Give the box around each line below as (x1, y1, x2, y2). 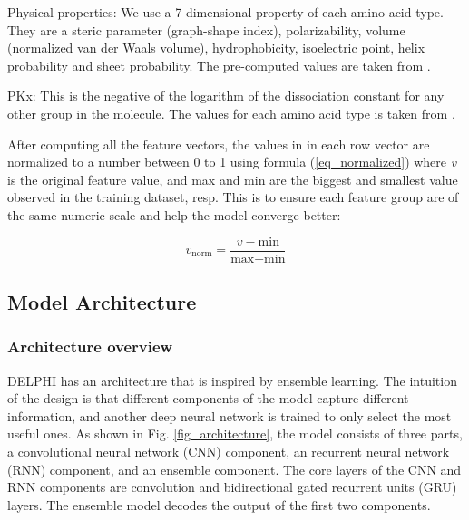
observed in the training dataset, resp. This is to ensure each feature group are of (7, 188, 459, 207)
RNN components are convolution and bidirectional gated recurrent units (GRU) (7, 477, 457, 496)
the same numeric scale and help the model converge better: (7, 205, 341, 224)
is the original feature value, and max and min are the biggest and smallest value (7, 169, 458, 188)
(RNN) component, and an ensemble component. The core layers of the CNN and (7, 459, 462, 478)
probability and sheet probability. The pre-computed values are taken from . (7, 55, 431, 74)
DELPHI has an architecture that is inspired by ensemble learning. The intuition (7, 371, 457, 390)
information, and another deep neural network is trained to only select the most (7, 406, 452, 425)
